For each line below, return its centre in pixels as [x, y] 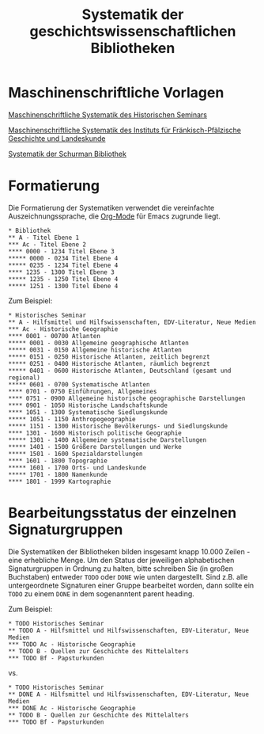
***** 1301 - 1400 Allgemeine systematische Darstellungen [107, 440]
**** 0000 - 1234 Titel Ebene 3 [61, 251]
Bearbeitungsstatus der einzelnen [123, 513]
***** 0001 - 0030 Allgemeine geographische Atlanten [99, 343]
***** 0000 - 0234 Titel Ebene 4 [63, 258]
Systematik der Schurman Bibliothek [67, 154]
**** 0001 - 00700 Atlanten [55, 336]
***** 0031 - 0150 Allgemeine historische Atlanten [95, 350]
